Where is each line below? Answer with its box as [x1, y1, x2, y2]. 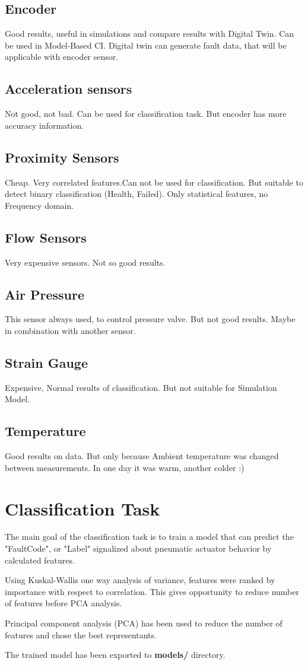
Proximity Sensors [5, 148, 119, 166]
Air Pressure [5, 285, 84, 303]
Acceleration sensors [5, 79, 132, 98]
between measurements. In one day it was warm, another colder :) [5, 461, 245, 473]
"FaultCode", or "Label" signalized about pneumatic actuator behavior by [5, 542, 272, 555]
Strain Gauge [5, 353, 88, 371]
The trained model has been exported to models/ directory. [5, 648, 226, 661]
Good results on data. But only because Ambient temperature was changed [5, 450, 279, 462]
